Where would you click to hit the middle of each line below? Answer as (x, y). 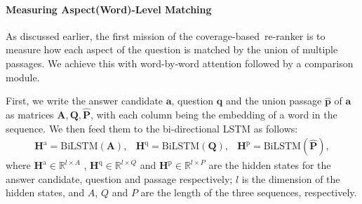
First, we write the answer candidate (85, 101)
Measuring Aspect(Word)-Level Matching (109, 9)
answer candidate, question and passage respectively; (119, 178)
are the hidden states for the (270, 165)
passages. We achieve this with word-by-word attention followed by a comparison (180, 63)
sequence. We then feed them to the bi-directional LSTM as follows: (152, 128)
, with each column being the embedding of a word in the (214, 114)
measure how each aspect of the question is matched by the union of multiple (172, 49)
